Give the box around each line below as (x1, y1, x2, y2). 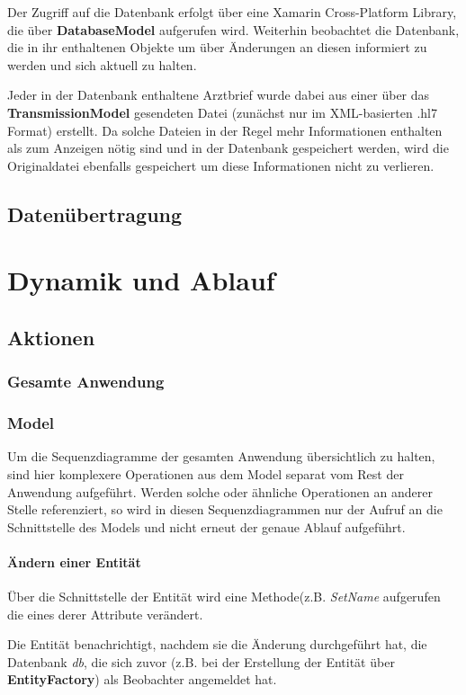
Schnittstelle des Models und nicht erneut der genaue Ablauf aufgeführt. (7, 517, 406, 536)
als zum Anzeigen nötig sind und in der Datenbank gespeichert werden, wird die (7, 138, 449, 157)
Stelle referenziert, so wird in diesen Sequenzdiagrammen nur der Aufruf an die (7, 500, 443, 519)
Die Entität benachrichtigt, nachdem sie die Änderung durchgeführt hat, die (7, 635, 427, 654)
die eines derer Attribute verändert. (7, 604, 203, 623)
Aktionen (7, 323, 95, 351)
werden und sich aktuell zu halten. (7, 55, 197, 74)
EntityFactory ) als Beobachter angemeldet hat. (7, 670, 277, 689)
